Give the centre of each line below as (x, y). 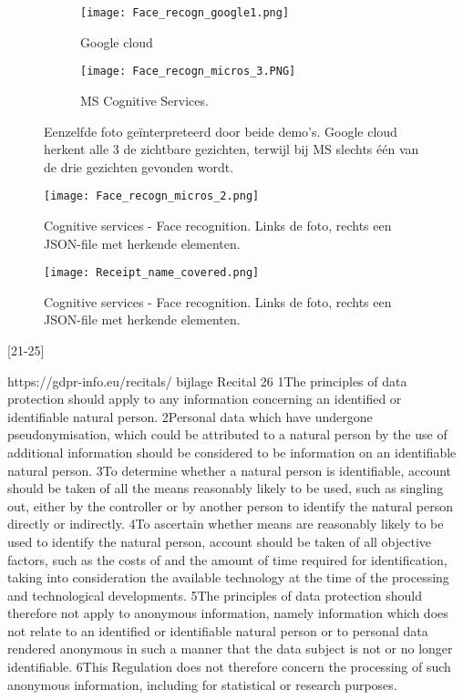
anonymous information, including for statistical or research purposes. (202, 684)
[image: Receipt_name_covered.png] (152, 273)
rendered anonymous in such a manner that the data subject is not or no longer (230, 649)
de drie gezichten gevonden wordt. (139, 166)
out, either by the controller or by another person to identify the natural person (230, 505)
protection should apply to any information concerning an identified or (205, 399)
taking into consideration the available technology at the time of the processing (228, 577)
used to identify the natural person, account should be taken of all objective (220, 541)
